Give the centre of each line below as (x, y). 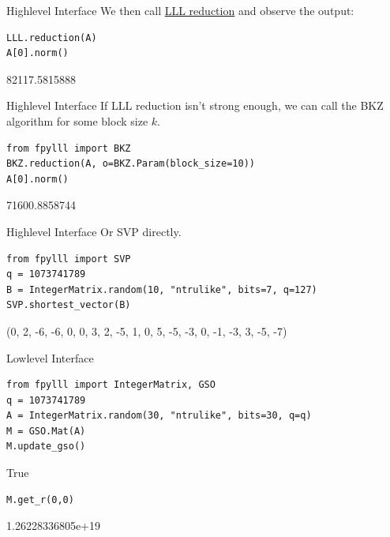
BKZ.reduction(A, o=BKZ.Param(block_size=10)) (131, 164)
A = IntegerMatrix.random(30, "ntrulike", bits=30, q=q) (159, 416)
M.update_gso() (46, 447)
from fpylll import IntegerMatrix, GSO (111, 385)
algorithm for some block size (77, 120)
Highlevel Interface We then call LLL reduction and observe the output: (180, 10)
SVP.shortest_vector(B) (69, 305)
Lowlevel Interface (50, 357)
